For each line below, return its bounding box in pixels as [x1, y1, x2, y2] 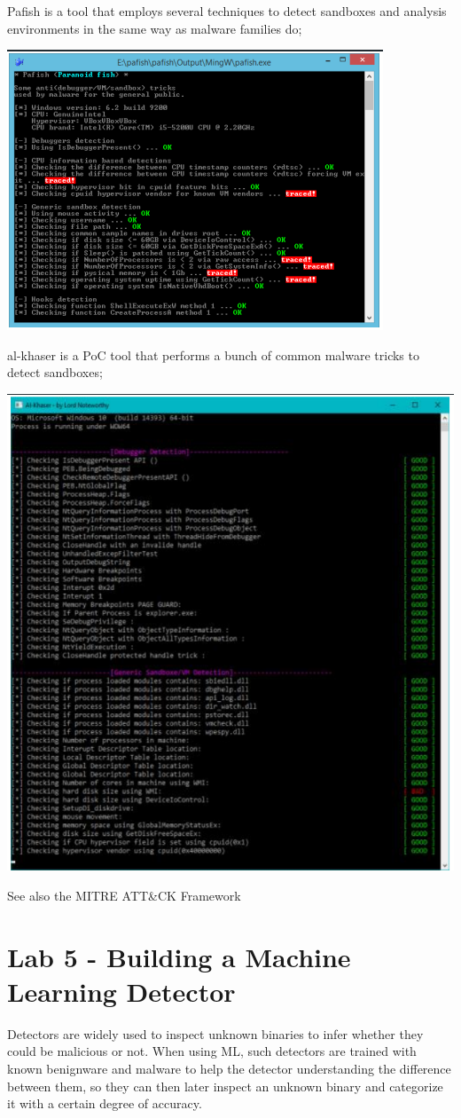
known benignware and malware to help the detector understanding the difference [7, 1059, 451, 1077]
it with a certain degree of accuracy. [7, 1094, 202, 1113]
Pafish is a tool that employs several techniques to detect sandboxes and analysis [7, 2, 447, 20]
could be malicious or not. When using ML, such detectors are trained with [7, 1042, 417, 1060]
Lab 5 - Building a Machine [7, 938, 351, 974]
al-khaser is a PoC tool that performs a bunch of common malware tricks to [7, 345, 419, 364]
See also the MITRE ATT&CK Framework [7, 886, 241, 904]
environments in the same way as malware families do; [7, 19, 302, 37]
